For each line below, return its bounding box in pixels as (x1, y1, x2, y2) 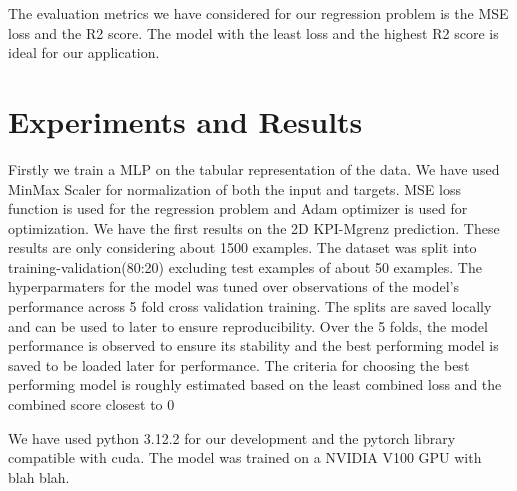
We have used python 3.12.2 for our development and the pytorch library (8, 427, 456, 448)
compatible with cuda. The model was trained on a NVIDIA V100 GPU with (8, 447, 482, 468)
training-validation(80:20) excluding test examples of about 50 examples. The (8, 256, 482, 277)
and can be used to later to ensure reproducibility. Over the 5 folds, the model (8, 315, 488, 336)
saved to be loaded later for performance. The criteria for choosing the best (8, 354, 470, 375)
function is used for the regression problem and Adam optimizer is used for (8, 198, 468, 219)
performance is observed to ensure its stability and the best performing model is (8, 335, 499, 356)
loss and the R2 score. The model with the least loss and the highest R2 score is (8, 22, 499, 43)
